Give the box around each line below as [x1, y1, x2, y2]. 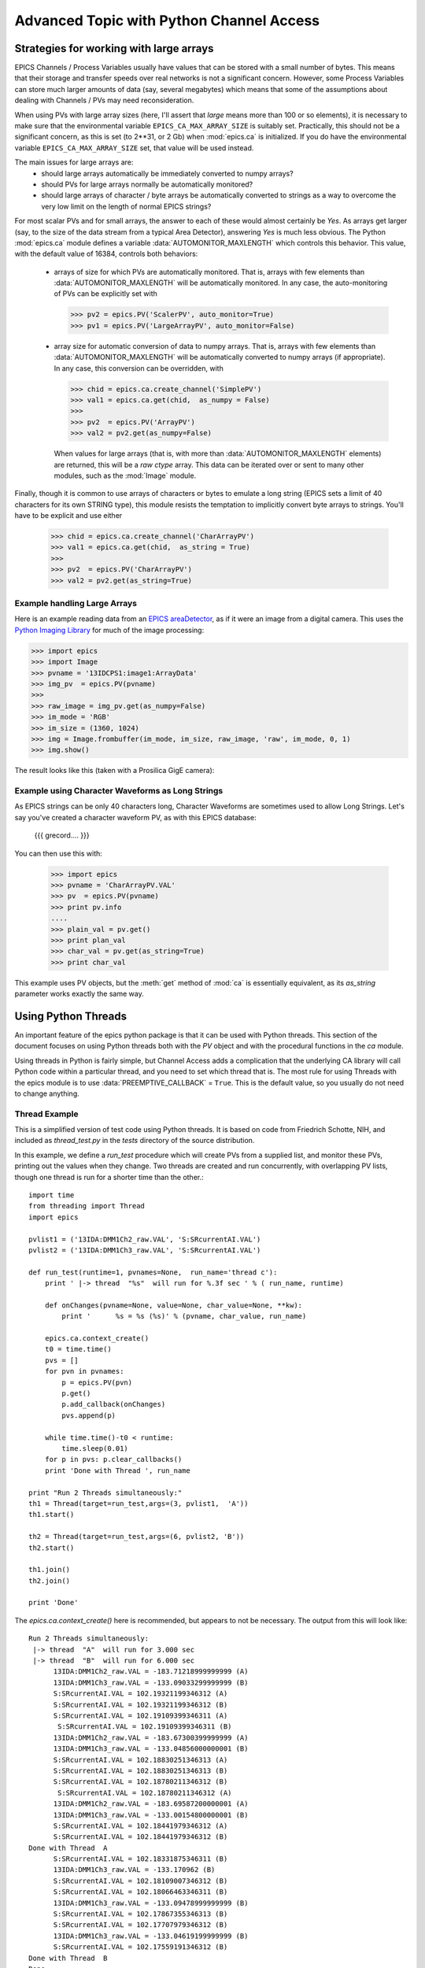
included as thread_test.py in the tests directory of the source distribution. [14, 1136, 255, 1145]
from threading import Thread [28, 1201, 146, 1211]
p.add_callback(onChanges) [61, 1400, 166, 1409]
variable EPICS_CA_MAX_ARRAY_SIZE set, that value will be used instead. [14, 142, 254, 153]
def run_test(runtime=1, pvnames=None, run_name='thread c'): [28, 1267, 278, 1277]
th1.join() [28, 1565, 71, 1574]
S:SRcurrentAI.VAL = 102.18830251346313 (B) [53, 1766, 228, 1775]
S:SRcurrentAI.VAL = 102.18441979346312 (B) [53, 1833, 228, 1841]
